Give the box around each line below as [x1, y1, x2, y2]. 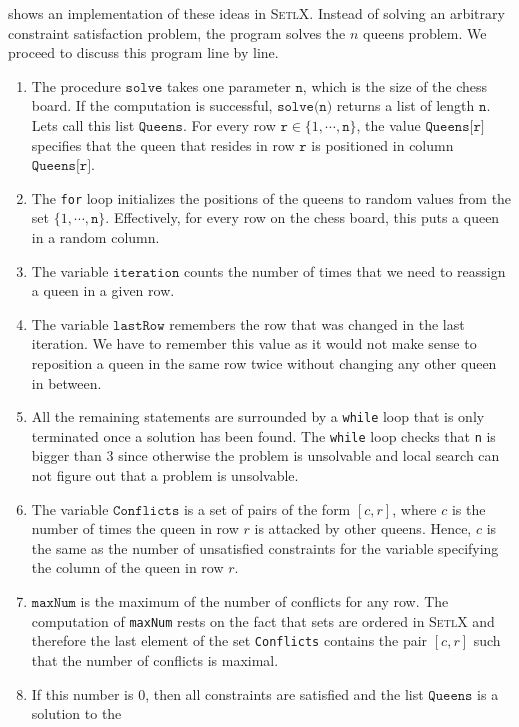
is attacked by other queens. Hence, [254, 518, 472, 539]
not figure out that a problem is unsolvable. [31, 465, 299, 486]
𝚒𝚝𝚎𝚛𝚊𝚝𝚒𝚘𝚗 [113, 265, 180, 280]
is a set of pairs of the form [183, 498, 351, 519]
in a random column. [31, 227, 160, 247]
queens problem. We [363, 22, 487, 43]
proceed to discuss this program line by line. [8, 42, 279, 63]
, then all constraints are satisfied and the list [145, 683, 424, 704]
